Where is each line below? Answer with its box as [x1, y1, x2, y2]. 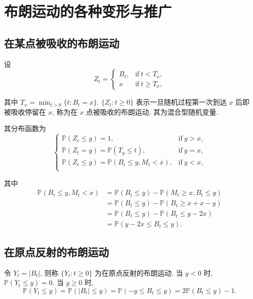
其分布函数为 [4, 123, 46, 134]
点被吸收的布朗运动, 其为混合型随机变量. [86, 106, 219, 117]
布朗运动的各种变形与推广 [4, 1, 172, 21]
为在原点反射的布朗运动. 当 [94, 267, 183, 278]
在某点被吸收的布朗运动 [4, 35, 119, 50]
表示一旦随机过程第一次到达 [136, 97, 227, 107]
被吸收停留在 [4, 106, 46, 117]
